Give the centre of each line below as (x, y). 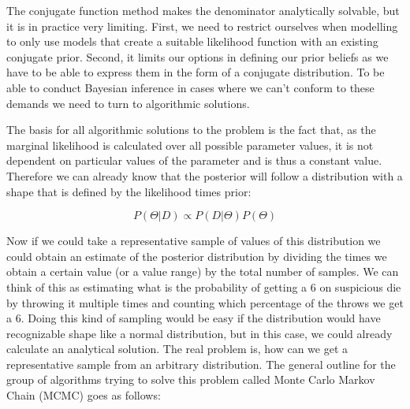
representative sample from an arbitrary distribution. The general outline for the (201, 364)
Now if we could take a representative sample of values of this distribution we (194, 241)
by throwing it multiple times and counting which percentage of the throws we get (205, 302)
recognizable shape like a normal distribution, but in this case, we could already (199, 333)
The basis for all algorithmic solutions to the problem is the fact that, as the (191, 130)
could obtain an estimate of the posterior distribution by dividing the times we (197, 256)
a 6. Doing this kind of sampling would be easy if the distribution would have (194, 318)
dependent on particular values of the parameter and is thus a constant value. (194, 160)
